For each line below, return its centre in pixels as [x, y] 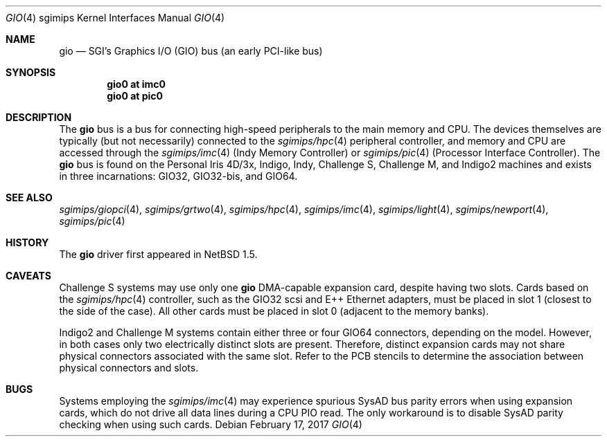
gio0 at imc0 [136, 84]
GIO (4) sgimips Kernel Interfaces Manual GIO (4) [115, 18]
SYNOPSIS [31, 72]
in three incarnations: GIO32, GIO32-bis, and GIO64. [178, 176]
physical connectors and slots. [129, 368]
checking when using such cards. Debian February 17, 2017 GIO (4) [211, 424]
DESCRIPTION [39, 117]
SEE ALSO [29, 197]
